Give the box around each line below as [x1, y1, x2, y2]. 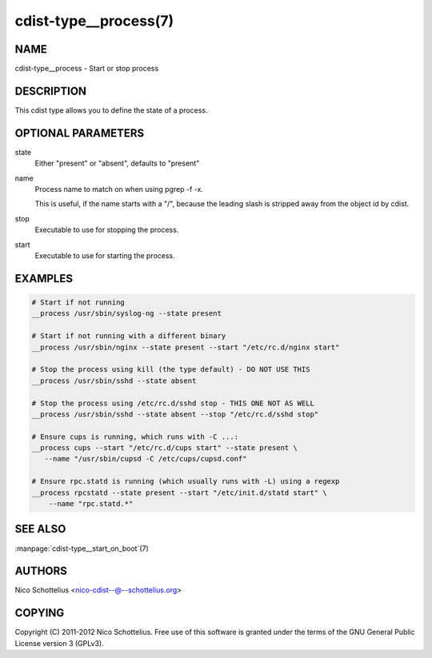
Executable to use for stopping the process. [34, 225, 179, 235]
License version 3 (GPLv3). [14, 638, 104, 648]
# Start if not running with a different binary [31, 332, 226, 341]
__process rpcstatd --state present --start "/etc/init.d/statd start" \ [31, 488, 327, 497]
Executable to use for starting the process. [34, 251, 175, 260]
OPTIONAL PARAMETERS [14, 126, 145, 140]
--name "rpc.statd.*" [48, 500, 134, 508]
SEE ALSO [14, 522, 66, 536]
